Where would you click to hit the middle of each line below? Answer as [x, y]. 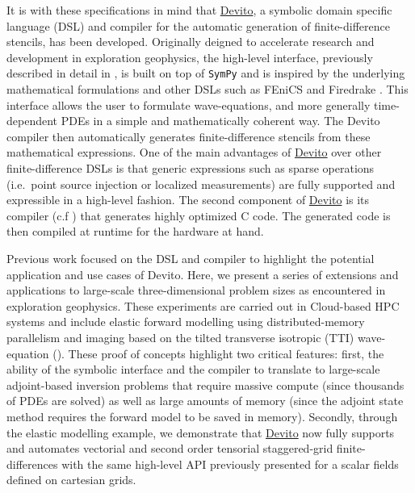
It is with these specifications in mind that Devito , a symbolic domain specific [199, 10]
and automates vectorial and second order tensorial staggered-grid [170, 448]
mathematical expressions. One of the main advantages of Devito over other [194, 152]
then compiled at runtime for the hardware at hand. [135, 231]
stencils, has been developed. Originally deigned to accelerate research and [191, 42]
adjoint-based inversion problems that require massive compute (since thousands [205, 384]
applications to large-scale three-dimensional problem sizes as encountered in [196, 290]
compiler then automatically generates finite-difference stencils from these [189, 136]
